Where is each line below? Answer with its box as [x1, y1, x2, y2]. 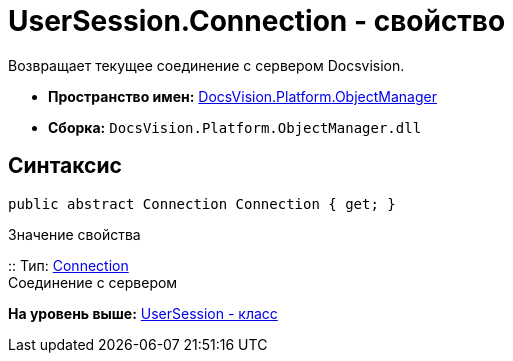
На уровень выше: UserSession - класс [8, 304, 278, 322]
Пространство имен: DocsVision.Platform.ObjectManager [48, 87, 437, 105]
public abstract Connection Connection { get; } [8, 195, 396, 212]
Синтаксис [8, 153, 122, 179]
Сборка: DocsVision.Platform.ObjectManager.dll [48, 118, 422, 136]
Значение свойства [8, 225, 141, 243]
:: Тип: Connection [8, 256, 129, 274]
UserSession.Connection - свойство [8, 4, 506, 38]
